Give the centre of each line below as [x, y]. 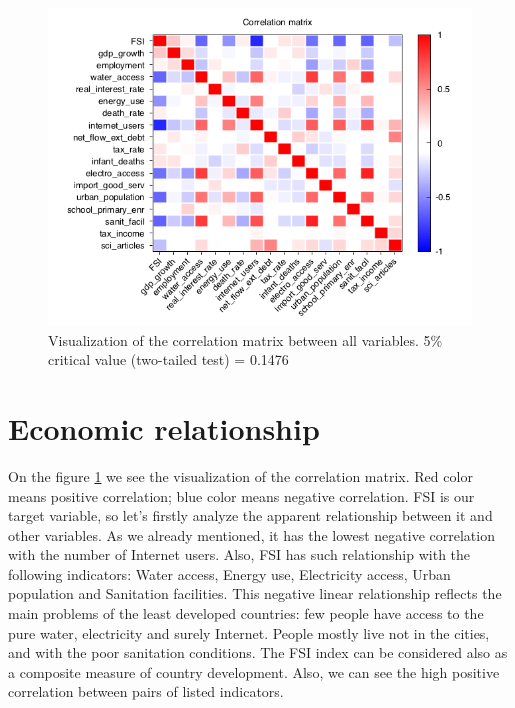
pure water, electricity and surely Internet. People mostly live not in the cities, [249, 632]
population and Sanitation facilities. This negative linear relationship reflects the [255, 593]
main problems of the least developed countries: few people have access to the [246, 613]
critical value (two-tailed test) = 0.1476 [168, 359]
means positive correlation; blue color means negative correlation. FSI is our [241, 495]
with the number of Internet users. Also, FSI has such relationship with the [239, 554]
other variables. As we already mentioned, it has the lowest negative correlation [251, 534]
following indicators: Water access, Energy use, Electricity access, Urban [229, 573]
